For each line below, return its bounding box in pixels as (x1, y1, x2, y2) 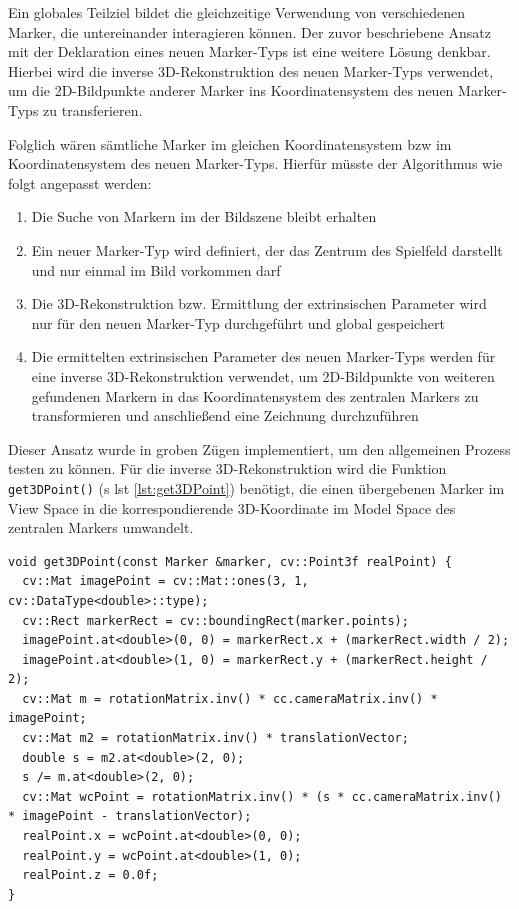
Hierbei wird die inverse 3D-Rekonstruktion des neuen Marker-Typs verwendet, (8, 60, 494, 81)
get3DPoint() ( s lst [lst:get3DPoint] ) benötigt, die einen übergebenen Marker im (8, 477, 505, 498)
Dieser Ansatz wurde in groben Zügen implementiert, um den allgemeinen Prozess (8, 438, 511, 459)
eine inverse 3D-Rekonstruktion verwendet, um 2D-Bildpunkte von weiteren (31, 365, 495, 386)
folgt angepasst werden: (8, 172, 152, 193)
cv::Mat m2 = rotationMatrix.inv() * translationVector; (22, 731, 409, 746)
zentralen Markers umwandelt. (8, 517, 194, 538)
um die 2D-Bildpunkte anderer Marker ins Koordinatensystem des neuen (8, 80, 454, 101)
